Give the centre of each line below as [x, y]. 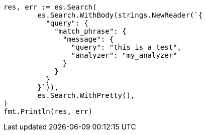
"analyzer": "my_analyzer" [124, 55]
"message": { [88, 39]
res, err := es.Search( [50, 7]
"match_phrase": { [90, 31]
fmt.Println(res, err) [48, 111]
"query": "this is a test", [126, 47]
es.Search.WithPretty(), [86, 95]
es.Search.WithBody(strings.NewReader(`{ [120, 15]
